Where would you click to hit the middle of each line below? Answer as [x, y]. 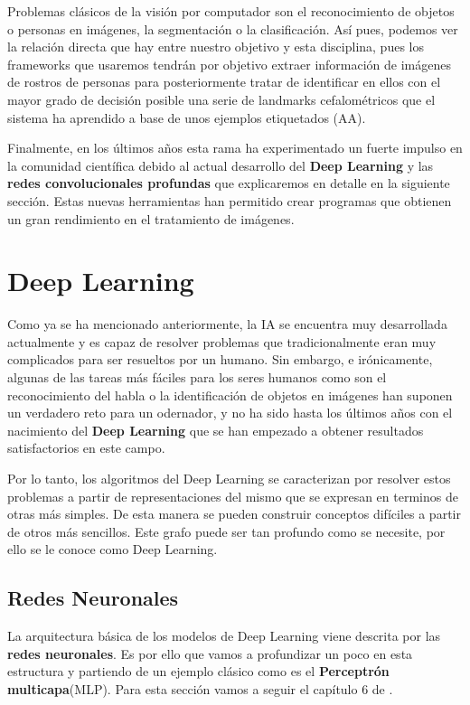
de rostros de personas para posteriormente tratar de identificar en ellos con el [224, 82]
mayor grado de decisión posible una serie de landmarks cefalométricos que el [221, 99]
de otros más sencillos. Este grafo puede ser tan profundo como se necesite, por [226, 531]
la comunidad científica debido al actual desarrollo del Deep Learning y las [221, 165]
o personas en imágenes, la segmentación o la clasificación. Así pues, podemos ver [233, 28]
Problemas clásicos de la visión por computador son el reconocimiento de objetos [231, 11]
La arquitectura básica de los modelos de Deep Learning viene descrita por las [224, 636]
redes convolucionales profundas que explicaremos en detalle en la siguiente [229, 183]
